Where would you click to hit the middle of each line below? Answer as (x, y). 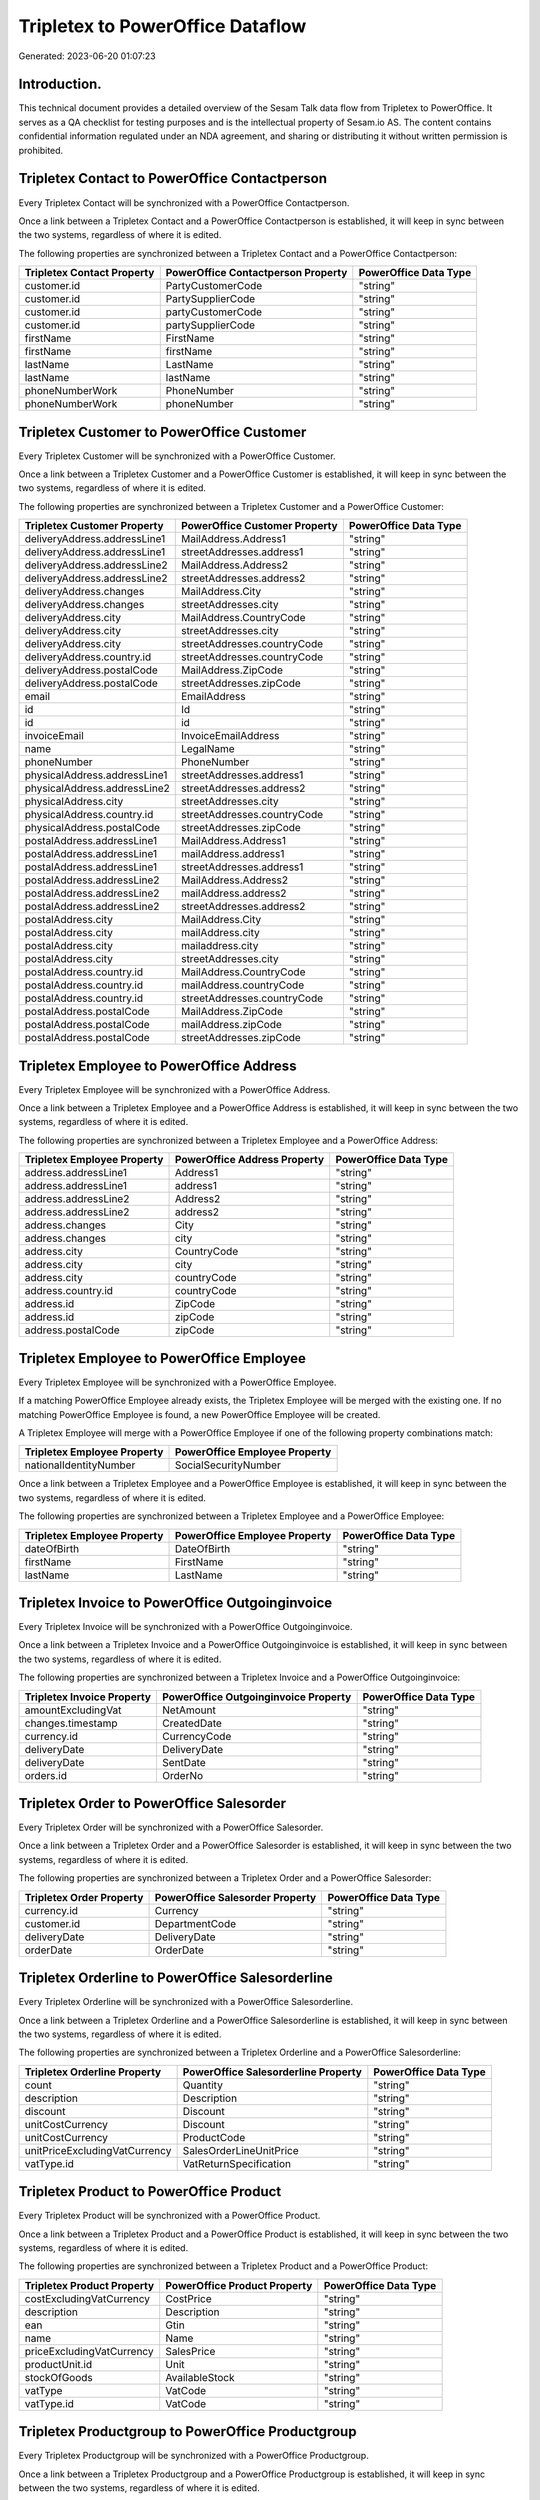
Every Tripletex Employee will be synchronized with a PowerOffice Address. (174, 1089)
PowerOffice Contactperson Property (256, 273)
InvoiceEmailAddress (230, 736)
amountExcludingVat (73, 1710)
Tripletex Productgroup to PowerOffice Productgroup (187, 2431)
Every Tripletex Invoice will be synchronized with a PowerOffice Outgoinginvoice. (185, 1627)
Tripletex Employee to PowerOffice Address (157, 1065)
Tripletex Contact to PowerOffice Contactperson (173, 178)
